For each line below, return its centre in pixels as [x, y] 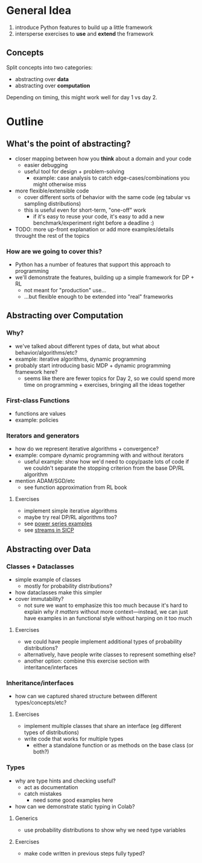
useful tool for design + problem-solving [74, 171]
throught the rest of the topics [52, 235]
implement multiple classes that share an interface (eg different [103, 726]
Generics [26, 818]
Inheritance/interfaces [40, 683]
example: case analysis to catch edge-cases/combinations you [111, 178]
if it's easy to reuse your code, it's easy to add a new [99, 216]
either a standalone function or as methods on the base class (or [113, 746]
